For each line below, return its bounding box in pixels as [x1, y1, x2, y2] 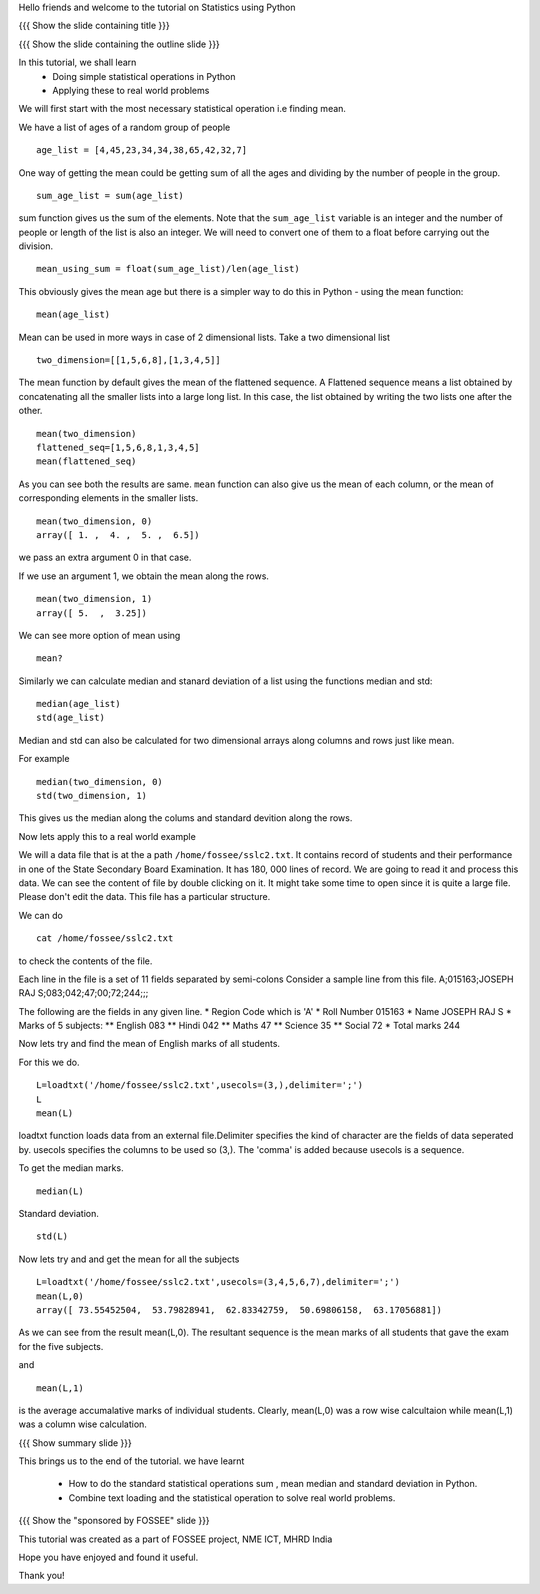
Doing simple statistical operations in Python [52, 70, 236, 82]
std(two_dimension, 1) [36, 790, 148, 802]
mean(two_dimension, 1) [36, 593, 153, 605]
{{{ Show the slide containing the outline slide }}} [18, 38, 220, 50]
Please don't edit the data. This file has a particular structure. [18, 891, 271, 903]
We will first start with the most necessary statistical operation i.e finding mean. [18, 103, 347, 115]
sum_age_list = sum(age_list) [36, 190, 185, 201]
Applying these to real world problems [52, 84, 210, 96]
